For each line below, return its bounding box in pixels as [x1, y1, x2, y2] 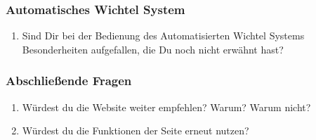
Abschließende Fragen [6, 72, 132, 89]
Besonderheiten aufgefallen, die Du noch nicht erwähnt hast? [22, 42, 284, 56]
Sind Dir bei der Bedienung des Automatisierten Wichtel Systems [22, 28, 305, 43]
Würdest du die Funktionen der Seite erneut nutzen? [22, 123, 249, 138]
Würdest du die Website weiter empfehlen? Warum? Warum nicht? [22, 99, 311, 114]
